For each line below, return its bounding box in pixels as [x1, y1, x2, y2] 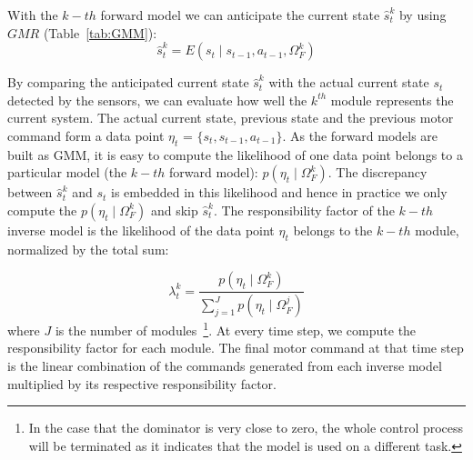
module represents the [330, 90, 454, 109]
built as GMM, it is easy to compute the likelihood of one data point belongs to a [7, 145, 463, 164]
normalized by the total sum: [7, 239, 169, 258]
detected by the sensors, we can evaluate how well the [7, 90, 307, 109]
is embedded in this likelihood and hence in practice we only [110, 183, 448, 202]
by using [398, 5, 447, 24]
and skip [150, 200, 198, 219]
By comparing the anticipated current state [7, 73, 249, 92]
